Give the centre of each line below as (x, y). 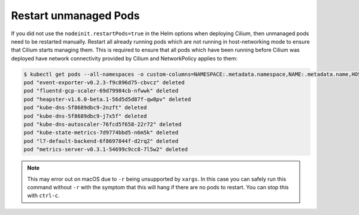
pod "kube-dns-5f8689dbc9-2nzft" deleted (85, 108)
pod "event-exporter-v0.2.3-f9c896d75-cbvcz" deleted (104, 83)
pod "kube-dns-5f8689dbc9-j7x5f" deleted (85, 116)
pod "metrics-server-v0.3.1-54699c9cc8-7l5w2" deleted (106, 150)
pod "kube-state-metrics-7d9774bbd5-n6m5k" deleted (101, 133)
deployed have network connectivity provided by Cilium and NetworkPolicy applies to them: (124, 58)
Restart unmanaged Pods (75, 16)
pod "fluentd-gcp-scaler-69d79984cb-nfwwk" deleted (101, 91)
